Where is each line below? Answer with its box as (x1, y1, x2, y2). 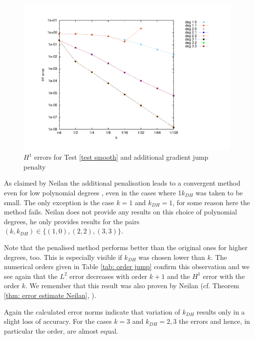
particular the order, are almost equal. (4, 325, 119, 336)
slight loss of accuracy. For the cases (4, 316, 112, 326)
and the (167, 271, 190, 281)
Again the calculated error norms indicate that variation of (4, 306, 180, 317)
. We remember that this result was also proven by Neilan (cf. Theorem (25, 280, 239, 291)
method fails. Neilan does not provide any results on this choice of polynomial (4, 207, 237, 217)
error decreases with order (69, 271, 148, 281)
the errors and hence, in (179, 316, 250, 326)
